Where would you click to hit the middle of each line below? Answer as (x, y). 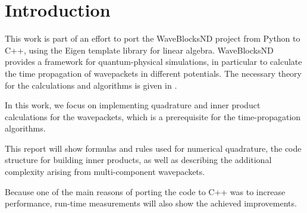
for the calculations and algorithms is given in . (91, 85)
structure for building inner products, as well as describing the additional (138, 160)
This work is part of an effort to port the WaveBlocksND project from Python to (153, 38)
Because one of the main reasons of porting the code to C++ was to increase (145, 191)
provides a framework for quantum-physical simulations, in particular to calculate (153, 62)
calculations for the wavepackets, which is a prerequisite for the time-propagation (153, 116)
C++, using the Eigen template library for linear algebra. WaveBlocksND (139, 50)
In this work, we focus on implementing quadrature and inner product (133, 105)
